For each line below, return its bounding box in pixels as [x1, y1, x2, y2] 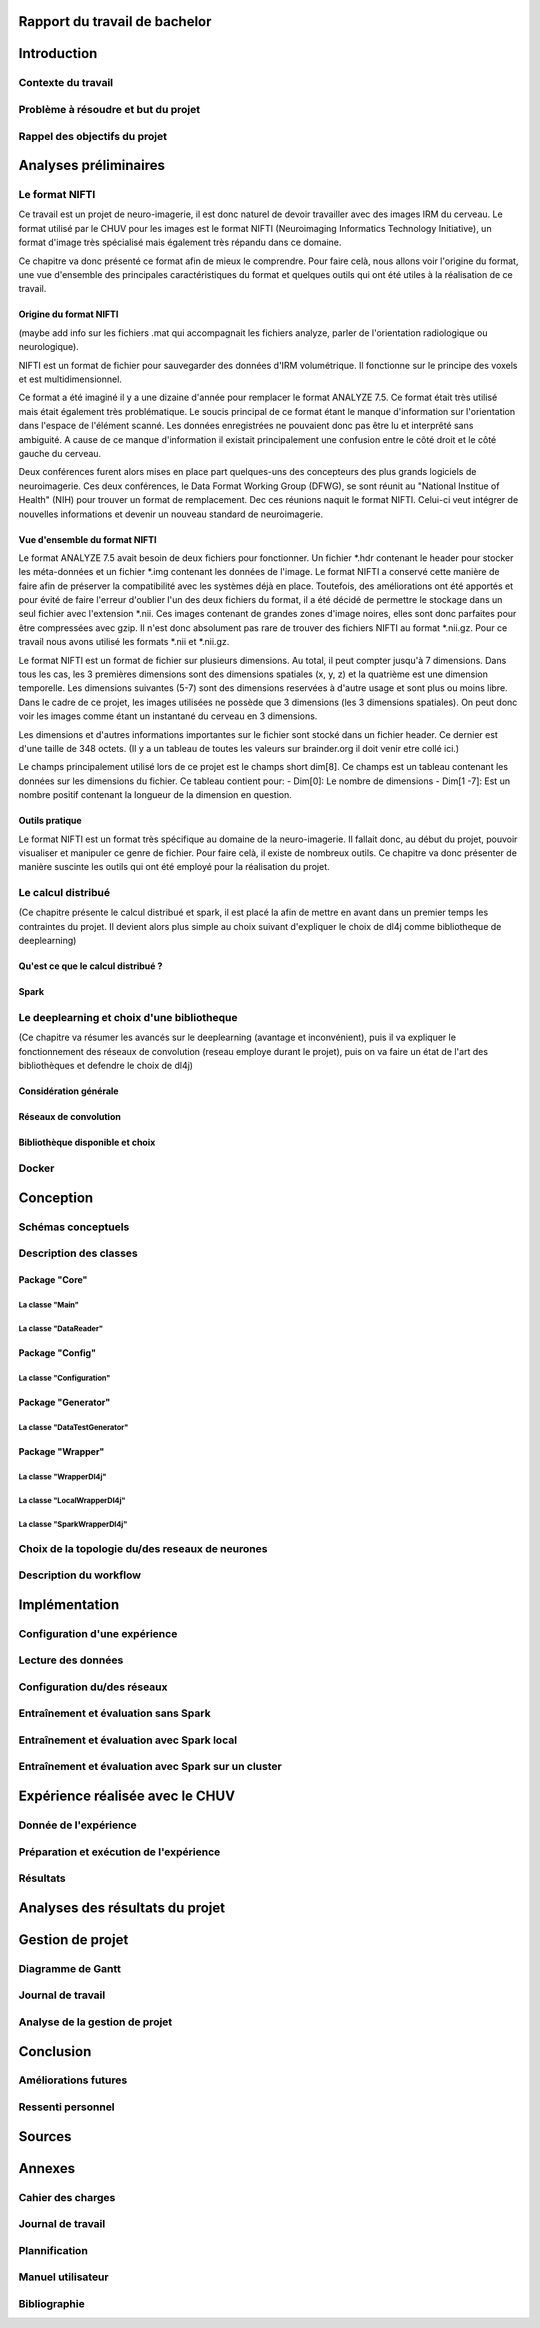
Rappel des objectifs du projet [18, 129, 167, 143]
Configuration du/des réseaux [18, 1680, 169, 1694]
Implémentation [18, 1596, 120, 1613]
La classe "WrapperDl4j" [18, 1471, 107, 1482]
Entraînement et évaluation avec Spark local [18, 1733, 238, 1747]
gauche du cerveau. [18, 447, 102, 459]
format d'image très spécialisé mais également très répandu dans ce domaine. [18, 236, 342, 249]
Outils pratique [18, 815, 82, 827]
